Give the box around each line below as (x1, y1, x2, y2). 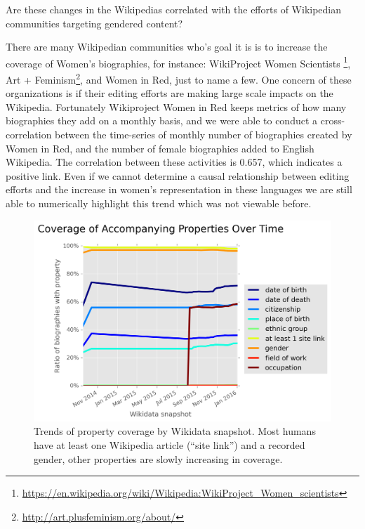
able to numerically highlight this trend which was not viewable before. (6, 196, 312, 211)
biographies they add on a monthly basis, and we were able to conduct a (6, 113, 318, 128)
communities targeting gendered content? (6, 15, 183, 30)
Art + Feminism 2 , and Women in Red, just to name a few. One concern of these (6, 70, 352, 86)
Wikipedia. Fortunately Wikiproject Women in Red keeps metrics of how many (6, 99, 347, 114)
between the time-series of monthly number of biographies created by (55, 127, 352, 142)
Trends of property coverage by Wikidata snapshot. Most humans (34, 424, 316, 438)
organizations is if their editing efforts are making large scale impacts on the (6, 86, 333, 100)
